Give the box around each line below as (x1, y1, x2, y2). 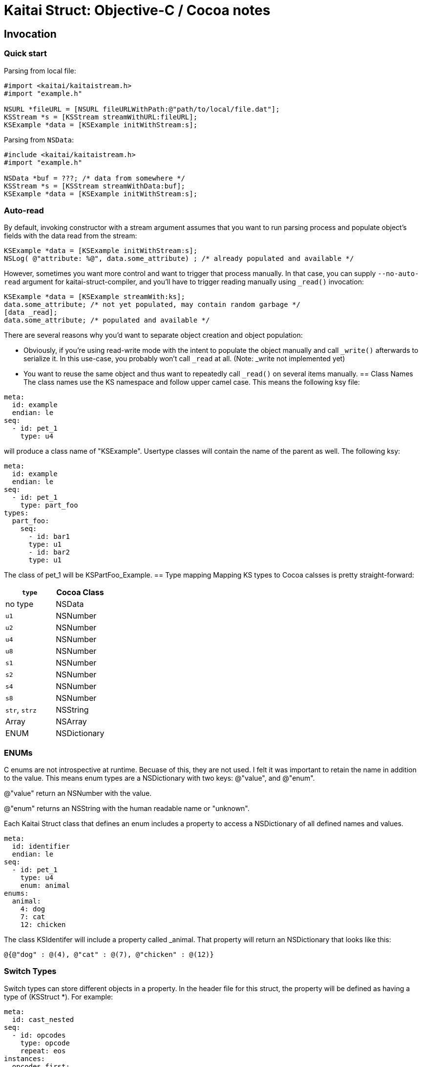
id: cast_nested (12, 1015, 74, 1023)
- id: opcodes (12, 1031, 66, 1039)
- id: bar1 (28, 533, 70, 541)
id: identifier (12, 842, 70, 851)
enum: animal (20, 881, 70, 890)
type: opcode (20, 1039, 70, 1047)
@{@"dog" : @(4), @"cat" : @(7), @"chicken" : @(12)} (4, 951, 214, 959)
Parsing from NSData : (4, 135, 74, 144)
